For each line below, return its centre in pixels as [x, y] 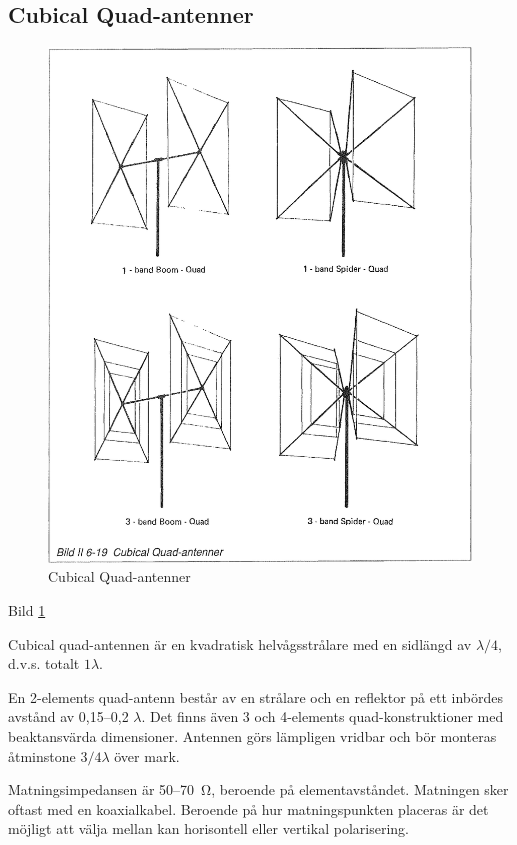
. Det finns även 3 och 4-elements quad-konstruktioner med [322, 716]
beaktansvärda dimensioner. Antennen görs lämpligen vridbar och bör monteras [252, 736]
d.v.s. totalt [44, 663]
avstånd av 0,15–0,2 [68, 716]
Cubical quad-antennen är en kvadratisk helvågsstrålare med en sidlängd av [240, 643]
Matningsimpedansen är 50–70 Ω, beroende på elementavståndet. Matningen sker [258, 789]
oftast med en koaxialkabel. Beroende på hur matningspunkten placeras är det [248, 808]
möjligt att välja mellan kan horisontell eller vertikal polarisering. [208, 828]
